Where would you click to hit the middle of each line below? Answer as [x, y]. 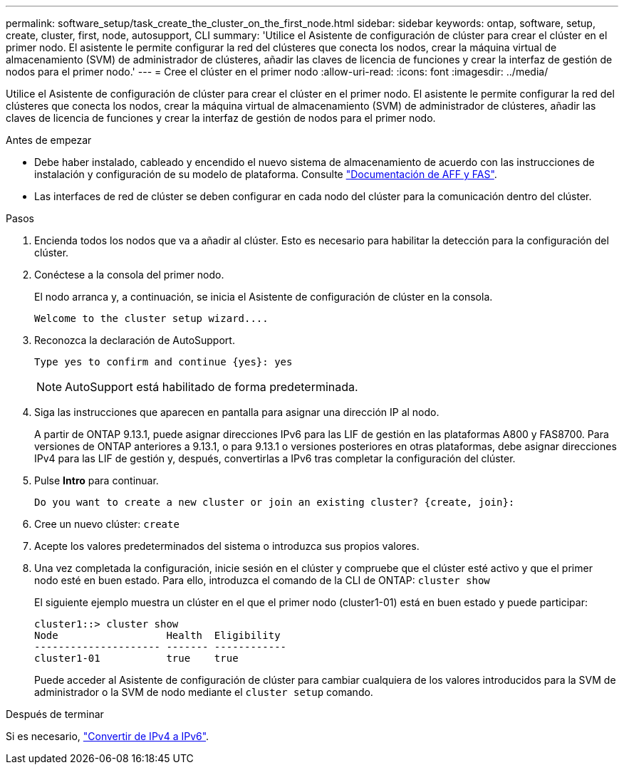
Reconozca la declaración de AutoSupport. [135, 340]
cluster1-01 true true [136, 658]
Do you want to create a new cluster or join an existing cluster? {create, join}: [275, 502]
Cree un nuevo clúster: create [107, 524]
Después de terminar [55, 714]
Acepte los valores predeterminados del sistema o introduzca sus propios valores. [227, 546]
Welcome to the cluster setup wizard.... [151, 318]
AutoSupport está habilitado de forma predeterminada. [212, 387]
